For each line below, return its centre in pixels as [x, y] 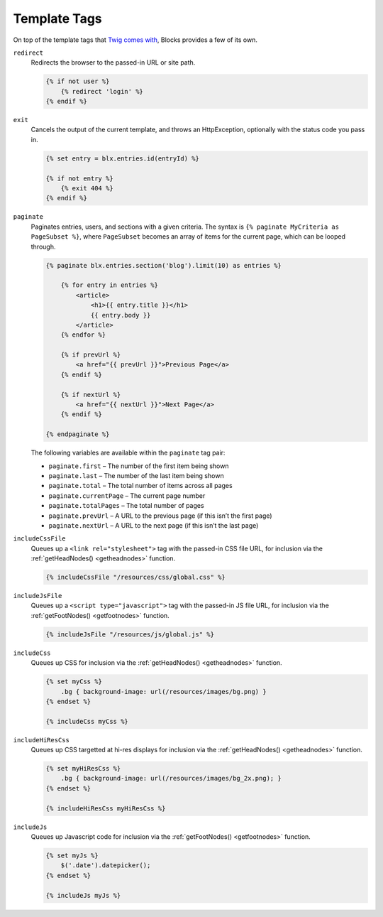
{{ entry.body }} [121, 315]
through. [43, 246]
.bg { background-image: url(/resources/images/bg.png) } [163, 691]
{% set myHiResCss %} [83, 769]
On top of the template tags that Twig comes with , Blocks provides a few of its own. [135, 40]
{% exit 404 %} [87, 189]
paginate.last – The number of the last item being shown [136, 475]
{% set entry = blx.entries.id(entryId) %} [123, 158]
